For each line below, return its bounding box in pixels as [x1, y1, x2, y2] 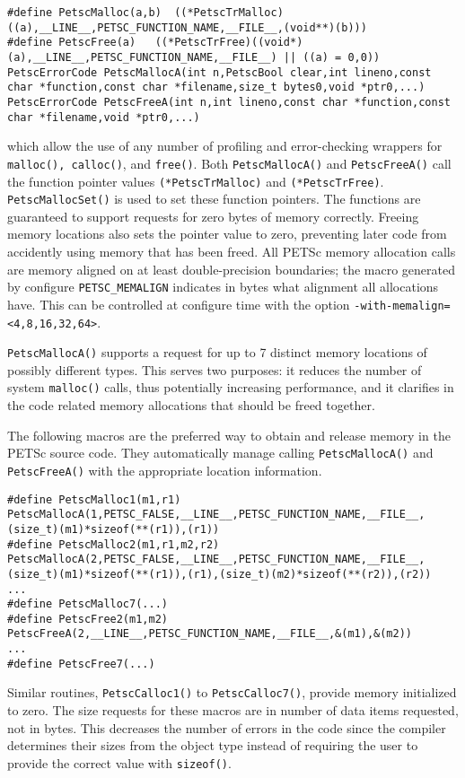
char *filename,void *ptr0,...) [7, 110, 200, 124]
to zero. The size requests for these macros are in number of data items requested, [7, 701, 459, 720]
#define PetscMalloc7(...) [7, 598, 168, 611]
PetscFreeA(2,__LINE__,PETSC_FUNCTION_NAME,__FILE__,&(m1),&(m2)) [7, 627, 413, 641]
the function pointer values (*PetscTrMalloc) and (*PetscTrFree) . [7, 171, 384, 190]
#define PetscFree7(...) [7, 657, 155, 670]
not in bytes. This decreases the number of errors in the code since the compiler [7, 718, 446, 737]
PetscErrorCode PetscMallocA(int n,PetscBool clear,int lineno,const [7, 66, 432, 79]
